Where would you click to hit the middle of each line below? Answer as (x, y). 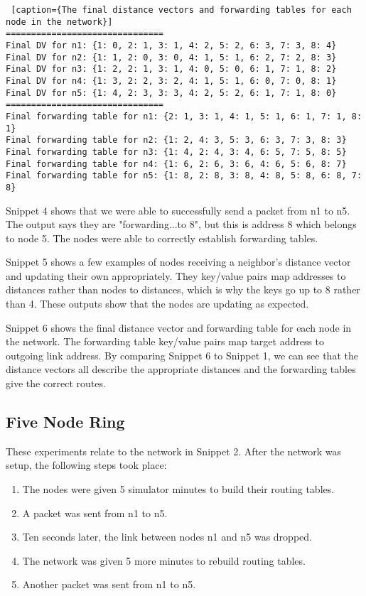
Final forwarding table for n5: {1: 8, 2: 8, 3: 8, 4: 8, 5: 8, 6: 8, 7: (184, 176)
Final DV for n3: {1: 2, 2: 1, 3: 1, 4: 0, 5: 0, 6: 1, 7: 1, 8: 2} (171, 69)
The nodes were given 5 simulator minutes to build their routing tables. (178, 489)
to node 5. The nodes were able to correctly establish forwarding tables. (162, 238)
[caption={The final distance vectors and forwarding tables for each (181, 10)
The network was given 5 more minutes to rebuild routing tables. (164, 560)
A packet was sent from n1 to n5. (95, 513)
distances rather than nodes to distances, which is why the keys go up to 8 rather (183, 289)
